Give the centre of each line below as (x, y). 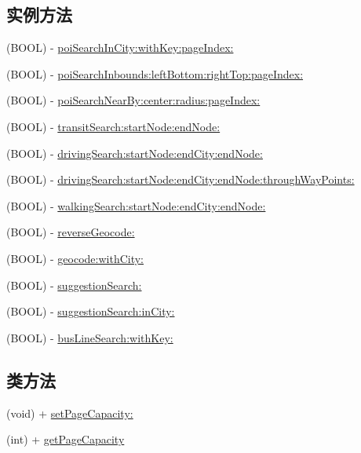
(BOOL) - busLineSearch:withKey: (90, 337)
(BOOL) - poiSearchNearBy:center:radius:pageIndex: (133, 100)
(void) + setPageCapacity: (70, 413)
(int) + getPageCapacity (66, 439)
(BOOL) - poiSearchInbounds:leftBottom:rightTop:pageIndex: (155, 73)
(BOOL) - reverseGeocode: (71, 232)
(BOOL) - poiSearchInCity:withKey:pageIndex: (120, 47)
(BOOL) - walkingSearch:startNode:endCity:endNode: (136, 205)
